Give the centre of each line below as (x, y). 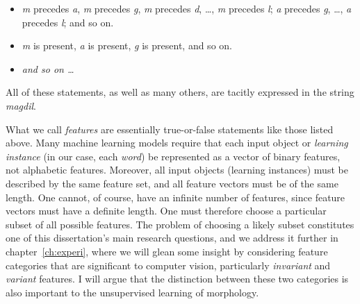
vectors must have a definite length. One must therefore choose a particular (166, 211)
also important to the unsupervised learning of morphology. (132, 292)
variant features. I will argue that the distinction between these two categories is (177, 279)
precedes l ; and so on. (68, 22)
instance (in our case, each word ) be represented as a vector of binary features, (173, 156)
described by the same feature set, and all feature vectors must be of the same (172, 183)
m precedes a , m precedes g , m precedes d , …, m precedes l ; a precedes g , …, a (187, 8)
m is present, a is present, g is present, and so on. (127, 45)
